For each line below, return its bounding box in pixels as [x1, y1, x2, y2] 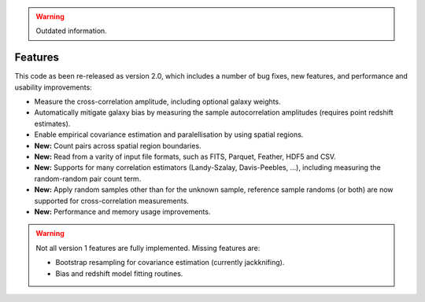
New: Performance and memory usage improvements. [34, 207, 211, 216]
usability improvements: [14, 83, 92, 92]
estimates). [34, 119, 71, 128]
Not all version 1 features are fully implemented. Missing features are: [35, 243, 261, 252]
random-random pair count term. [34, 174, 142, 183]
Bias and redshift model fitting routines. [55, 268, 183, 278]
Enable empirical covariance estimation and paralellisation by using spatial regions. [34, 130, 304, 139]
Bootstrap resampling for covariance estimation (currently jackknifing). [55, 258, 285, 267]
